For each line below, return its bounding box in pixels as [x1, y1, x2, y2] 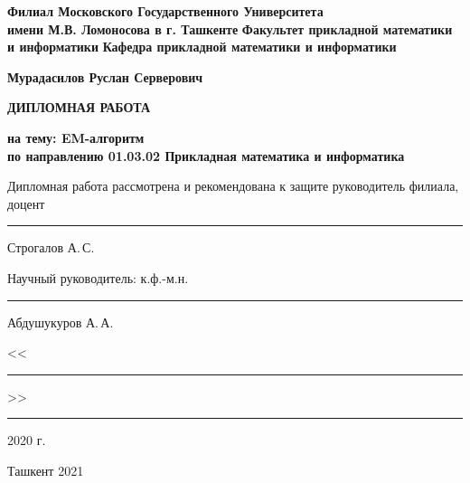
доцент [7, 194, 45, 213]
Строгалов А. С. [7, 238, 95, 257]
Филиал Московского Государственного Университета [7, 2, 324, 20]
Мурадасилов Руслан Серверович [7, 67, 203, 86]
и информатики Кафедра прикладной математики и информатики [7, 37, 397, 56]
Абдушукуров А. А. [7, 312, 114, 331]
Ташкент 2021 [7, 460, 84, 479]
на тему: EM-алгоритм [7, 128, 145, 147]
